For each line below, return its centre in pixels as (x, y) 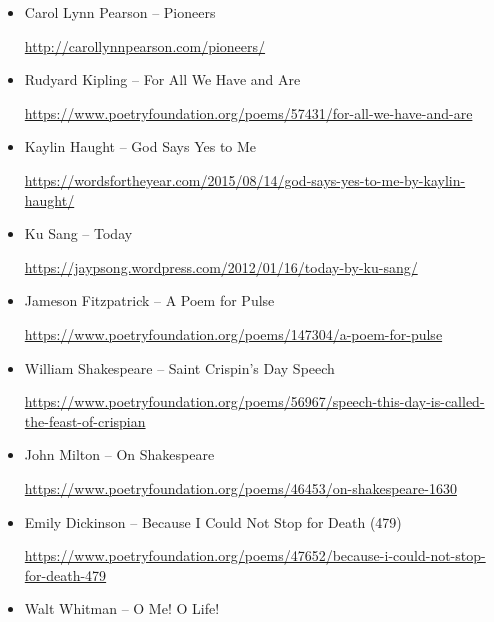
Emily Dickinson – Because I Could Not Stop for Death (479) (213, 521)
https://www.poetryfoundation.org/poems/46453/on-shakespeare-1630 (240, 487)
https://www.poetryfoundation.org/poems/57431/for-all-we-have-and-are (248, 112)
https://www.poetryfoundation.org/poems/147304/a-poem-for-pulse (233, 333)
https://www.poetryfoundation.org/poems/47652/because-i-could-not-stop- (255, 555)
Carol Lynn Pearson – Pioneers (120, 12)
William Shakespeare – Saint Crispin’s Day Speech (179, 367)
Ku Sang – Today (78, 233)
